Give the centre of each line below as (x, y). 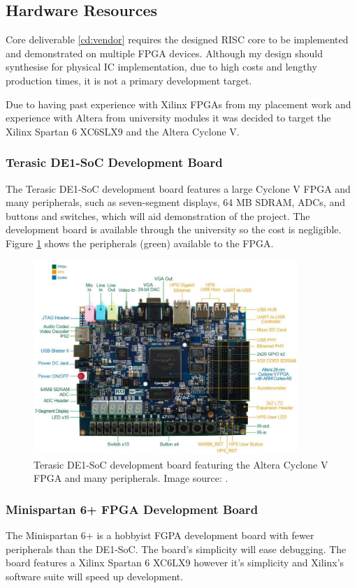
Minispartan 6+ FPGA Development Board (132, 509)
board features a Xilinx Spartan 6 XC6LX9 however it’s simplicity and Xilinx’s (175, 563)
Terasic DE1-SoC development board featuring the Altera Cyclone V (181, 464)
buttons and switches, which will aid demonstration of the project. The (158, 215)
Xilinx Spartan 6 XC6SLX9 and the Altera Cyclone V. (123, 131)
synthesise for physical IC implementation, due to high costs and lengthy (161, 67)
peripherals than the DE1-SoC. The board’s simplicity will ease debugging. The (176, 549)
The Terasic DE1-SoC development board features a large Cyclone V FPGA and (178, 188)
